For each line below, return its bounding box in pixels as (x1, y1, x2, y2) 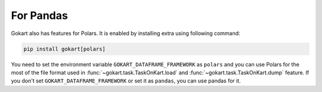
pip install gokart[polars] (23, 45, 106, 52)
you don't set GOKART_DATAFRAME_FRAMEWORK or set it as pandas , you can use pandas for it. (11, 77, 241, 84)
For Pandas (11, 9, 68, 22)
